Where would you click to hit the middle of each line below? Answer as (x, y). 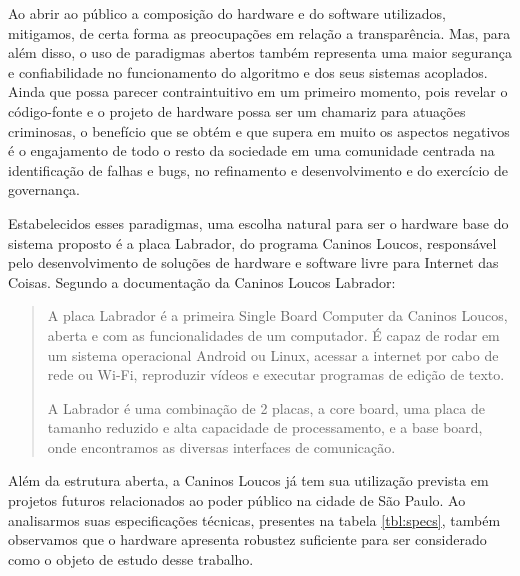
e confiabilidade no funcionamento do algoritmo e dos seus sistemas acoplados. (248, 71)
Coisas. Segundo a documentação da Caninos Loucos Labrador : (202, 281)
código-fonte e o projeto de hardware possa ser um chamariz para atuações (237, 110)
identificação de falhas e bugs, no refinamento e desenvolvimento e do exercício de (258, 169)
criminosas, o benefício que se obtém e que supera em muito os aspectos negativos (259, 130)
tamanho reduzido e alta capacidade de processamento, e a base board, (265, 427)
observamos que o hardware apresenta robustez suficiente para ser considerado (247, 539)
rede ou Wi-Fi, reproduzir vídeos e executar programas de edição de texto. (276, 374)
